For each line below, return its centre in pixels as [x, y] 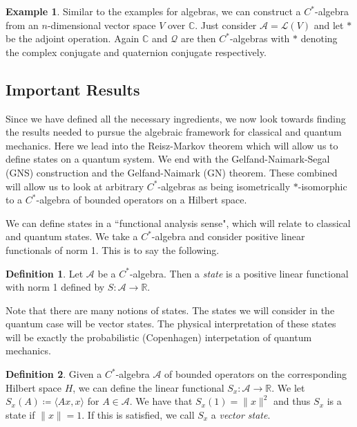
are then [198, 38]
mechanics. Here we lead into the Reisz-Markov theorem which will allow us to [172, 145]
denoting [319, 38]
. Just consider [226, 25]
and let [329, 25]
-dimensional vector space [102, 25]
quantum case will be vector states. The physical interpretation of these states [171, 324]
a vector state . [241, 414]
